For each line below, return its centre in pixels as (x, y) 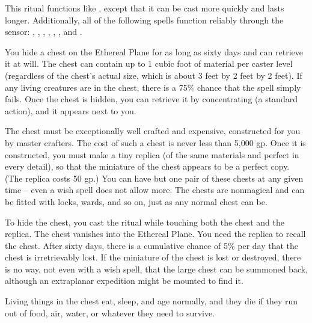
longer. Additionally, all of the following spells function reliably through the (144, 20)
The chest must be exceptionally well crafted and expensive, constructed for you (153, 131)
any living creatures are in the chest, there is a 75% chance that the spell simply (153, 87)
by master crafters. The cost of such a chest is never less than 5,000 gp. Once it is (155, 142)
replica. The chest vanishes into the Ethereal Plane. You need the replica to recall (155, 234)
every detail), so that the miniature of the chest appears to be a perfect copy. (147, 166)
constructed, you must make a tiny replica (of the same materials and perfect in (152, 154)
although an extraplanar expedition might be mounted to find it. (124, 281)
